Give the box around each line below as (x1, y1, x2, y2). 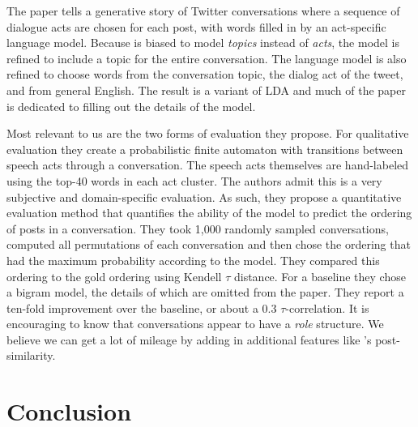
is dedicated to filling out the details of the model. (6, 97, 256, 114)
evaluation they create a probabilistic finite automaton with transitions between (6, 140, 403, 157)
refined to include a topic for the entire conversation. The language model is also (6, 49, 407, 66)
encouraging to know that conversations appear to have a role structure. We (6, 315, 384, 332)
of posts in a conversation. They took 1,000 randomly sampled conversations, (6, 220, 389, 237)
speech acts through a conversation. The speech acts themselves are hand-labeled (6, 156, 409, 173)
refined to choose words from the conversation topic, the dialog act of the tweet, (6, 66, 403, 83)
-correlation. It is (285, 299, 369, 316)
